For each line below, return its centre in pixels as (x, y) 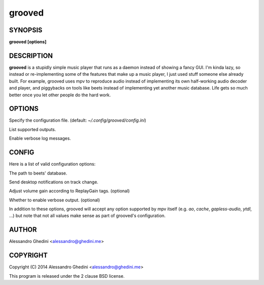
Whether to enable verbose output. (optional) (55, 200)
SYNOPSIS (26, 30)
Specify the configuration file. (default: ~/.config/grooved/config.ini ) (78, 120)
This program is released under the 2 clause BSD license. (67, 276)
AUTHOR (23, 230)
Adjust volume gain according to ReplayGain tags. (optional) (69, 191)
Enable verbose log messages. (40, 138)
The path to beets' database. (38, 173)
